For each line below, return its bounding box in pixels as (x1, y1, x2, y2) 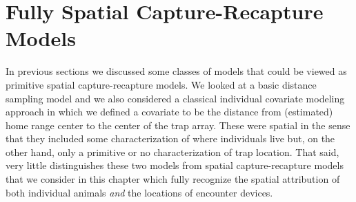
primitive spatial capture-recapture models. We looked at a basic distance (6, 77, 317, 91)
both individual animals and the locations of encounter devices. (6, 185, 273, 199)
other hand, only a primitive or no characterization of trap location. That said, (6, 144, 339, 159)
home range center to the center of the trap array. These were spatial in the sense (6, 117, 350, 132)
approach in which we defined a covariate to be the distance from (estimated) (6, 104, 333, 119)
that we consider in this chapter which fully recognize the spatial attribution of (6, 172, 340, 186)
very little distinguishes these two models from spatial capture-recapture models (6, 158, 344, 172)
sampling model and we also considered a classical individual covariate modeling (6, 91, 345, 105)
